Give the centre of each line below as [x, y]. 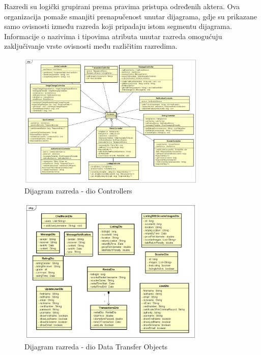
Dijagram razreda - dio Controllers [78, 191]
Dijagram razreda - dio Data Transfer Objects [96, 346]
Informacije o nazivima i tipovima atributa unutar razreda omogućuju [113, 36]
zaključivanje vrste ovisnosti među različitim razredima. [91, 46]
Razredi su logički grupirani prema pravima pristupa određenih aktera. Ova [122, 6]
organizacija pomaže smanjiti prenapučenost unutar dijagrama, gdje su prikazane [131, 16]
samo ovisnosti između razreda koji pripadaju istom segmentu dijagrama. [118, 26]
